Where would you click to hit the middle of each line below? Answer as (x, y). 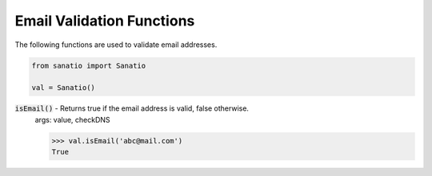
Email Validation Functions (105, 21)
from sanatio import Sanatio (89, 65)
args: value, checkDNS (73, 119)
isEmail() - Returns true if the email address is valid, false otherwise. (132, 108)
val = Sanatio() (64, 88)
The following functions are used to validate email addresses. (116, 45)
